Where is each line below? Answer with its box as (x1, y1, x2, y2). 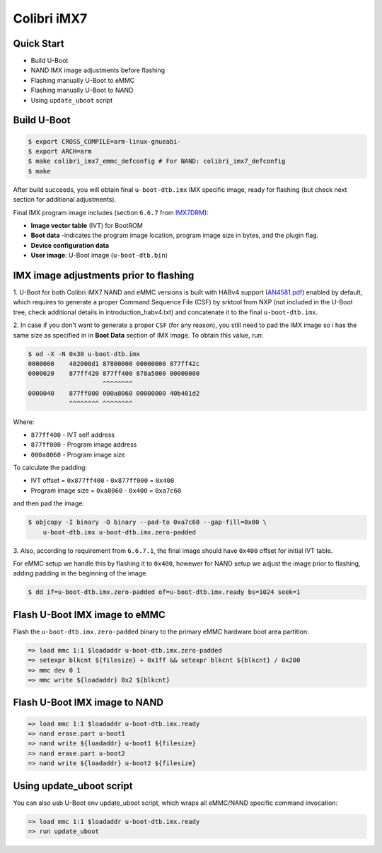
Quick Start (13, 38, 64, 50)
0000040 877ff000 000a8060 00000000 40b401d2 (28, 389, 200, 398)
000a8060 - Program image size (30, 450, 125, 459)
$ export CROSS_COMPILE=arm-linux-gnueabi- (28, 137, 182, 145)
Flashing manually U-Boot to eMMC (30, 76, 135, 84)
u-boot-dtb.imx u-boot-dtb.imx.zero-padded (42, 528, 196, 536)
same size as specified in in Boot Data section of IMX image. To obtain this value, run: (13, 331, 264, 339)
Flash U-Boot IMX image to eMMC (13, 609, 166, 621)
